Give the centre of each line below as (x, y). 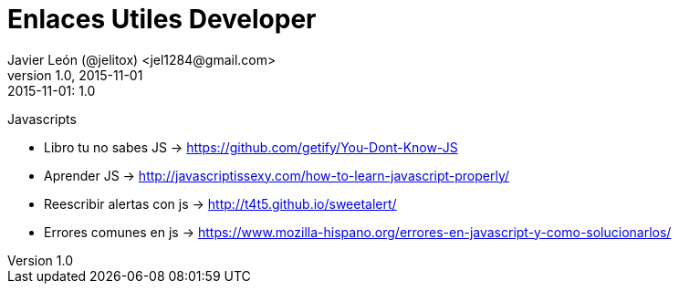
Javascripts (42, 119)
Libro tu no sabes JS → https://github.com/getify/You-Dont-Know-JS (251, 147)
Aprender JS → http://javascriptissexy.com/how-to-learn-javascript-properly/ (277, 175)
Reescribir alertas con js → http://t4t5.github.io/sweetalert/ (220, 203)
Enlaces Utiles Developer (162, 19)
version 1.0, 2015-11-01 (75, 75)
